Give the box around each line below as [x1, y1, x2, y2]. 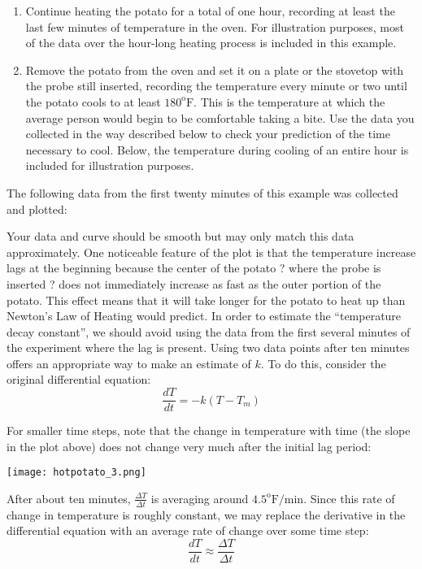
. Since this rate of [303, 489, 395, 506]
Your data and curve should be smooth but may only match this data [7, 228, 355, 245]
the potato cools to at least [25, 93, 161, 110]
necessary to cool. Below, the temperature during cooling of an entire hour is [25, 141, 409, 158]
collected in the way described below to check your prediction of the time [25, 125, 390, 142]
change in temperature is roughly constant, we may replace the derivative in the [7, 506, 406, 523]
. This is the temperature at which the [194, 93, 385, 110]
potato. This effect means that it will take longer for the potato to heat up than [7, 291, 406, 308]
